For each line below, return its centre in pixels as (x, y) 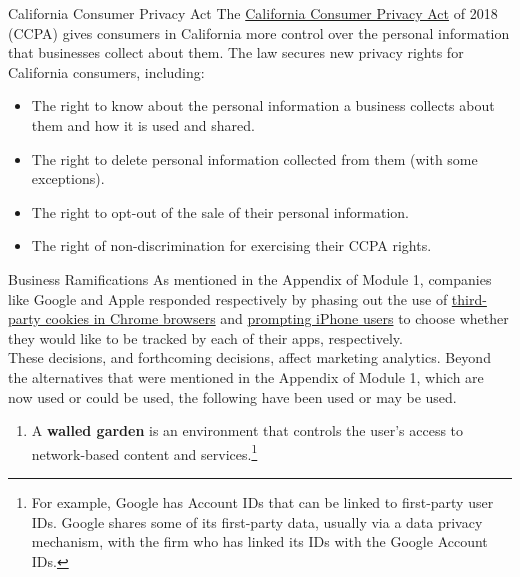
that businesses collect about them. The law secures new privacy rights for (236, 52)
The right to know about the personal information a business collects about (263, 105)
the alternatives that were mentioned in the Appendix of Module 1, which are (246, 376)
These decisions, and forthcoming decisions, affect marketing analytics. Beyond (249, 357)
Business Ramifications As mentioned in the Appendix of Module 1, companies (250, 278)
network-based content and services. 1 (144, 452)
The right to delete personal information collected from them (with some (254, 158)
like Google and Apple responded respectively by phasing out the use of (228, 298)
